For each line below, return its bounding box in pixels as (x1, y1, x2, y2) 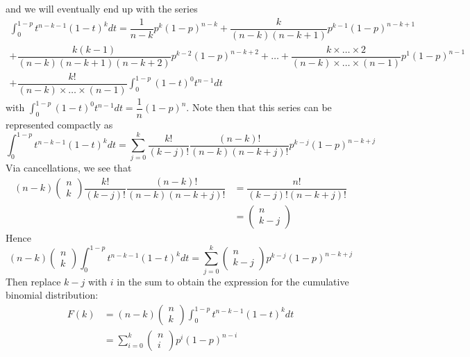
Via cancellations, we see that (6, 160, 132, 175)
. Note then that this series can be (186, 100, 332, 115)
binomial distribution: (6, 288, 99, 302)
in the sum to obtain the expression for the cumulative (117, 274, 349, 288)
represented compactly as (6, 117, 113, 131)
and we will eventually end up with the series (6, 1, 198, 15)
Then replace (6, 274, 61, 288)
